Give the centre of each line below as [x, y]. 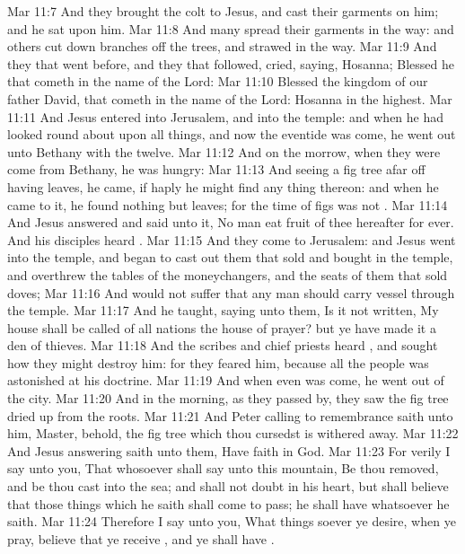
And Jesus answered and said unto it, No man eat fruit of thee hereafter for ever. [231, 222]
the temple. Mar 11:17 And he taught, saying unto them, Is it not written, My [223, 310]
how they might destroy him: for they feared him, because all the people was [218, 362]
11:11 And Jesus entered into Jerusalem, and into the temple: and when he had [226, 116]
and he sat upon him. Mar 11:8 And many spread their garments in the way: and [231, 28]
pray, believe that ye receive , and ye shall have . [141, 538]
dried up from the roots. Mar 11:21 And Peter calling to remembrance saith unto [230, 415]
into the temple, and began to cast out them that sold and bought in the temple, [230, 257]
